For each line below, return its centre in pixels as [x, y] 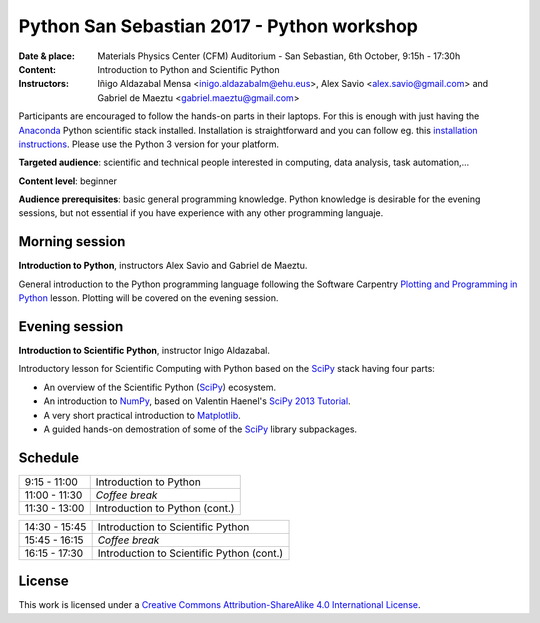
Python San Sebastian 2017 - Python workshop [218, 26]
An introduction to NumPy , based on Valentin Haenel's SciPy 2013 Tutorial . [197, 401]
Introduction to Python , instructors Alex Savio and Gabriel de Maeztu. [163, 266]
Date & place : [46, 56]
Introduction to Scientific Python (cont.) [190, 553]
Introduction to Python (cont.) [165, 508]
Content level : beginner [67, 181]
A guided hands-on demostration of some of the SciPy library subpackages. [200, 429]
